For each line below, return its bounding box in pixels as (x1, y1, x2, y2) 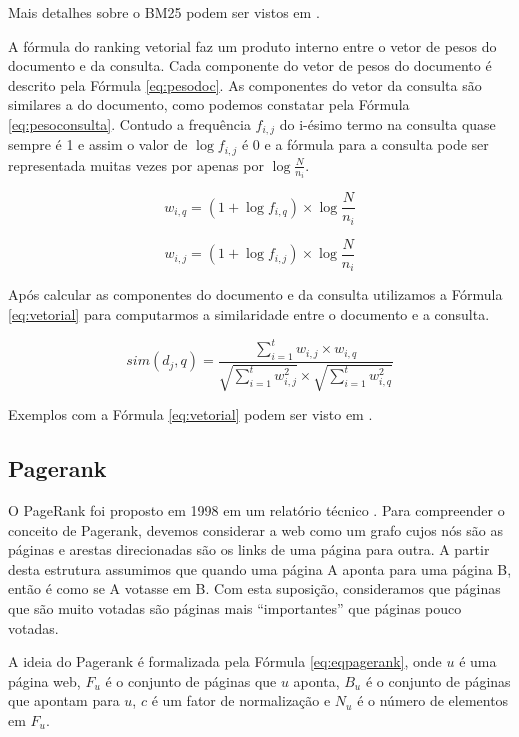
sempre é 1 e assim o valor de (8, 134, 188, 155)
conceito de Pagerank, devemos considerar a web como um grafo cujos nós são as (8, 519, 504, 540)
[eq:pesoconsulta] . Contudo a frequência (8, 113, 251, 134)
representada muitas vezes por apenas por (8, 154, 264, 175)
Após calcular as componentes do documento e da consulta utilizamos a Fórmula (8, 284, 503, 305)
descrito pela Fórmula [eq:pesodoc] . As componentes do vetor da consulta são (8, 74, 482, 95)
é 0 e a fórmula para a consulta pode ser (241, 134, 489, 155)
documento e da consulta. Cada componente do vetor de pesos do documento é (8, 55, 492, 76)
